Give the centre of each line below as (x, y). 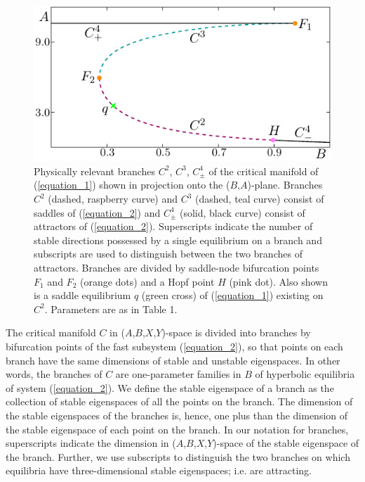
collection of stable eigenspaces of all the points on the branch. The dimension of (179, 401)
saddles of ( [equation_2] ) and (97, 212)
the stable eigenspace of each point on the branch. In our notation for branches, (177, 429)
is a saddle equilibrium (82, 295)
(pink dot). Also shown (278, 281)
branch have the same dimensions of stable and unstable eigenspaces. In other (173, 360)
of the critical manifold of (264, 171)
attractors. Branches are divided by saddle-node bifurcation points (177, 268)
